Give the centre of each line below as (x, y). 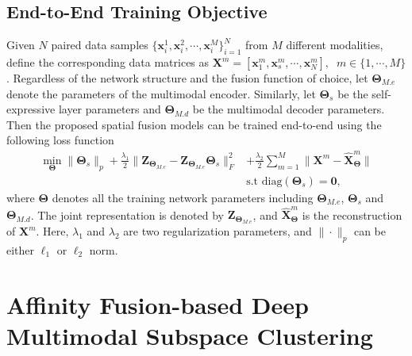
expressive (31, 109)
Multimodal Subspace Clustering (190, 335)
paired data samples (100, 45)
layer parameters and (110, 109)
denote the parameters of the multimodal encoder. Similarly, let (161, 93)
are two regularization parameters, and (218, 231)
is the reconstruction (352, 214)
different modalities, (335, 45)
